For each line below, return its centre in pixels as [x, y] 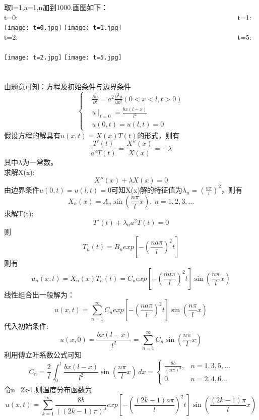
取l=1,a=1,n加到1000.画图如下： [56, 7]
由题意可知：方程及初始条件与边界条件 [68, 86]
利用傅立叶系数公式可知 [43, 355]
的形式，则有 [158, 135]
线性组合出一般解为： [39, 294]
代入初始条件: [26, 326]
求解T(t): [19, 213]
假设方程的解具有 [32, 135]
